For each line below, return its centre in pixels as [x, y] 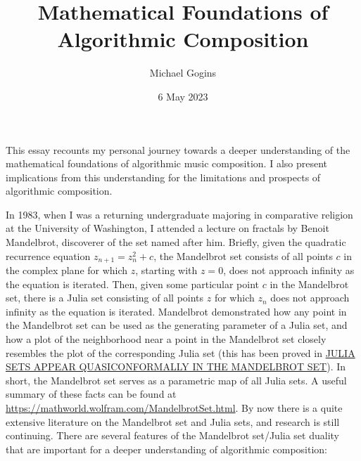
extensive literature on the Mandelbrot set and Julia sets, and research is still [173, 421]
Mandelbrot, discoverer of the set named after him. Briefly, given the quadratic [176, 242]
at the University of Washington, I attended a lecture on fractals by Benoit [167, 228]
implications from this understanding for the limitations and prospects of [163, 177]
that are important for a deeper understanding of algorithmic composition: [167, 449]
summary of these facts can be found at [91, 394]
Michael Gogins [183, 73]
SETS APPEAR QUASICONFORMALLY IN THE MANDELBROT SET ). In [176, 366]
